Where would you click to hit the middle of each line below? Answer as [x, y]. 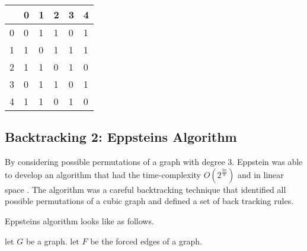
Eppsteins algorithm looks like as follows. [79, 220]
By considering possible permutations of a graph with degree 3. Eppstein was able [154, 162]
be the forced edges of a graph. [146, 241]
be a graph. [47, 241]
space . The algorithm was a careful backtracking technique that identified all [145, 189]
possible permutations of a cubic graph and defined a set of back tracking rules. [149, 201]
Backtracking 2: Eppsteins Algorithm [121, 137]
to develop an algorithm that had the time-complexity [103, 174]
